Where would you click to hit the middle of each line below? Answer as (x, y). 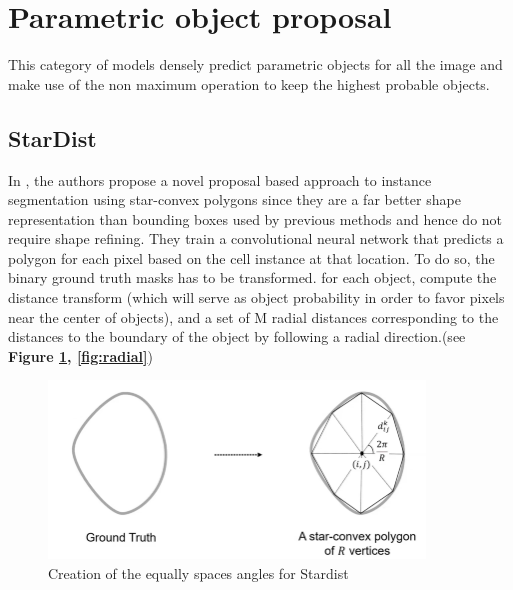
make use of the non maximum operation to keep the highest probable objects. (249, 83)
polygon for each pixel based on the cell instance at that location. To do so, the (251, 257)
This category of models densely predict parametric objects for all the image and (255, 64)
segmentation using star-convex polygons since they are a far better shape (234, 199)
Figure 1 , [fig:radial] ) (80, 355)
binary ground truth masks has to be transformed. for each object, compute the (252, 277)
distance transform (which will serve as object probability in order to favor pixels (256, 297)
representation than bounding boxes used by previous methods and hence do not (255, 218)
